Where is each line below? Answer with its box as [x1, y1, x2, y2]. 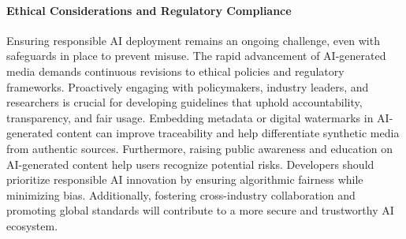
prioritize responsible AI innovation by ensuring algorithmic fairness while [6, 171, 363, 188]
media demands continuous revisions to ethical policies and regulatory [6, 62, 345, 79]
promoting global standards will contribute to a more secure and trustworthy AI [6, 202, 394, 218]
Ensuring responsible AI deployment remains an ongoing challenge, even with [6, 32, 380, 48]
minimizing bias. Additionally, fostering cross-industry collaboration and [6, 186, 356, 203]
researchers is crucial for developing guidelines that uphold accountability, [6, 94, 363, 110]
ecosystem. [6, 217, 58, 233]
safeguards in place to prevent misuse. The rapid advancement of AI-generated [6, 47, 386, 64]
